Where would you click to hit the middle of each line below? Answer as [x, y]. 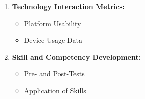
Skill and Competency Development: [77, 57]
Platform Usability [52, 23]
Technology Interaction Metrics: [68, 6]
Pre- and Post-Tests [54, 74]
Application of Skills [55, 90]
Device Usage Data [53, 40]
